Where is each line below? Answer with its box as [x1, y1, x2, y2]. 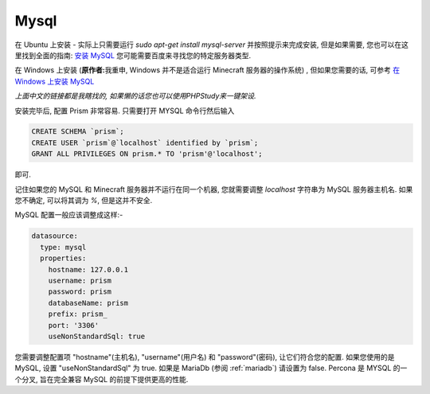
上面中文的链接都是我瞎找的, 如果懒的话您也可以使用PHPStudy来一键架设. [14, 92, 256, 101]
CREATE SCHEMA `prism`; [31, 127, 125, 136]
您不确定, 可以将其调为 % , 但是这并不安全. [14, 196, 153, 205]
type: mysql [40, 243, 87, 252]
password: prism [48, 287, 111, 296]
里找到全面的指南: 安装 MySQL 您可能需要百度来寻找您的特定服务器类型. [14, 50, 252, 60]
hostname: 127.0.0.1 [48, 265, 129, 274]
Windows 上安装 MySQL [14, 76, 95, 86]
